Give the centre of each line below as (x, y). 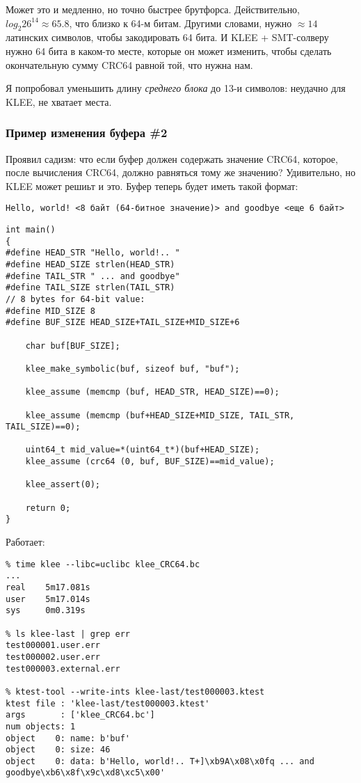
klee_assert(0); (63, 485)
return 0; (48, 508)
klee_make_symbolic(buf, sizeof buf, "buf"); (133, 369)
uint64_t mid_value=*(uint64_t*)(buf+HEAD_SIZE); (143, 450)
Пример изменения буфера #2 (87, 133)
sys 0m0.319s (46, 611)
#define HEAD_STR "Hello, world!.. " (93, 253)
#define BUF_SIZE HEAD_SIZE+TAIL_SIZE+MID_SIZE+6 (123, 323)
